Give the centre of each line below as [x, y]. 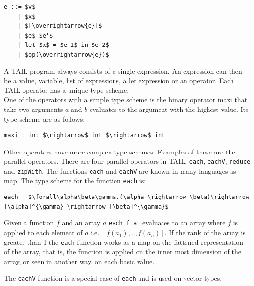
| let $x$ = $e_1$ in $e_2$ [63, 45]
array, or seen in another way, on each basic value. [79, 261]
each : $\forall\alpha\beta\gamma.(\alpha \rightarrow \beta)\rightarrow [127, 197]
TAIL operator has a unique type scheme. [67, 90]
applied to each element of [43, 232]
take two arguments [34, 109]
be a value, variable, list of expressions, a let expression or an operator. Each [119, 80]
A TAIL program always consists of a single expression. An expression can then [123, 71]
